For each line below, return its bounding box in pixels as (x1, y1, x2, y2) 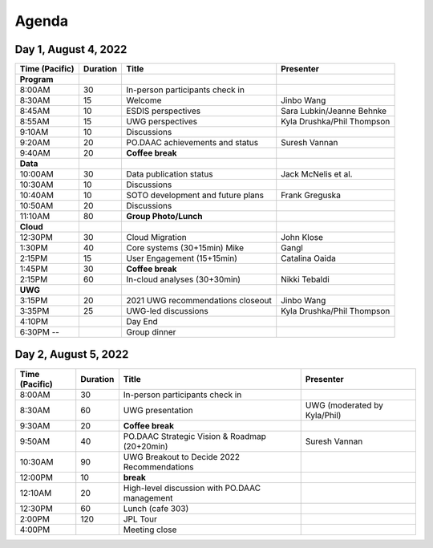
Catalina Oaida (281, 253, 336, 264)
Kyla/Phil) (305, 409, 342, 420)
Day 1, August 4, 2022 (14, 43, 127, 56)
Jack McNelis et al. (281, 168, 353, 180)
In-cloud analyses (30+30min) (126, 274, 241, 285)
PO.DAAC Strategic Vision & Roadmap (123, 430, 266, 441)
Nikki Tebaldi (281, 274, 330, 285)
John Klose (281, 232, 324, 243)
